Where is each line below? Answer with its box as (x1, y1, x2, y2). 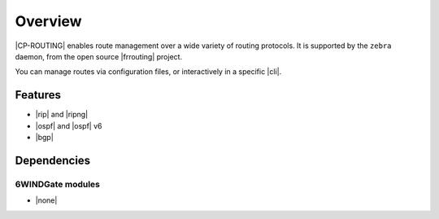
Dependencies (15, 153, 91, 167)
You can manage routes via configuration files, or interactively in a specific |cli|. (15, 67, 282, 77)
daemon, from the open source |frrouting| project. (15, 51, 183, 61)
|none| (35, 195, 58, 205)
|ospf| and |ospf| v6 (35, 120, 102, 130)
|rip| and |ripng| (35, 110, 89, 120)
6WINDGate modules (15, 178, 101, 190)
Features (15, 88, 61, 102)
